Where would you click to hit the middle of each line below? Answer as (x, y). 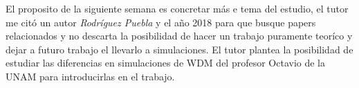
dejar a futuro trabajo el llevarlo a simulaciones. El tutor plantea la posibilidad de (179, 49)
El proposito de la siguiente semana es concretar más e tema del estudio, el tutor (177, 8)
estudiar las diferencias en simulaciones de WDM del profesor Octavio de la (166, 63)
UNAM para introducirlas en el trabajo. (90, 76)
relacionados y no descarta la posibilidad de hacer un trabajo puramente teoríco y (179, 36)
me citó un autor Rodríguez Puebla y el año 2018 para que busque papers (161, 22)
